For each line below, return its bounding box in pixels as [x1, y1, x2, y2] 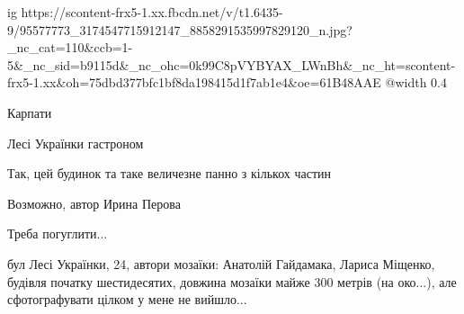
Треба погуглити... [7, 224, 108, 243]
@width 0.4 [385, 73, 447, 92]
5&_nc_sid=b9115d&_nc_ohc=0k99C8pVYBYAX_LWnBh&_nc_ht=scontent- [7, 55, 456, 74]
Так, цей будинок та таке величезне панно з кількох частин [7, 164, 332, 183]
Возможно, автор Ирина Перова [7, 193, 181, 212]
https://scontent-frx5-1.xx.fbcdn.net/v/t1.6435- [21, 3, 283, 21]
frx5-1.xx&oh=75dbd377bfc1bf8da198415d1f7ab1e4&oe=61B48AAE [7, 73, 381, 92]
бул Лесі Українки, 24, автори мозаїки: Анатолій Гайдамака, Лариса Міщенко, [7, 254, 435, 273]
